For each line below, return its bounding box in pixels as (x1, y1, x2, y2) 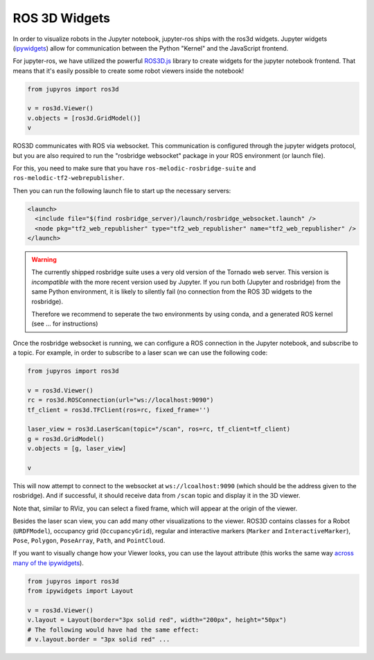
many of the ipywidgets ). (12, 558, 84, 567)
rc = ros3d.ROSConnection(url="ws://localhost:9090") (27, 396, 214, 404)
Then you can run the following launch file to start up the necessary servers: (12, 186, 231, 195)
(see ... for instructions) (31, 319, 98, 328)
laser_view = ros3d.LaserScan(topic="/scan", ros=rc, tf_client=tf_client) (27, 425, 291, 433)
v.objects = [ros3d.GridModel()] (27, 114, 141, 122)
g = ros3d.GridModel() (27, 435, 105, 443)
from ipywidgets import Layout (27, 587, 134, 595)
